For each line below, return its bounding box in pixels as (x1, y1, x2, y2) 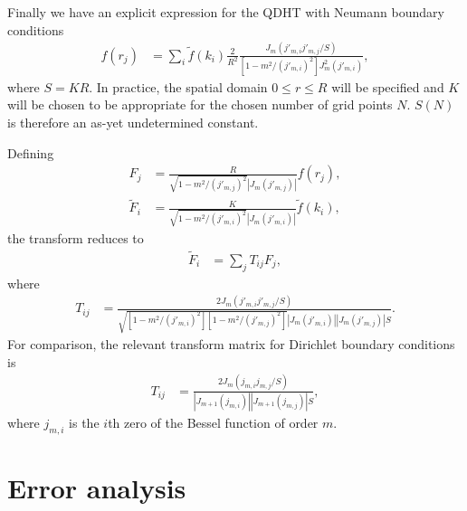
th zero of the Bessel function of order (108, 413, 319, 432)
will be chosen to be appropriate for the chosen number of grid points (7, 95, 393, 114)
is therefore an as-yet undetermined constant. (7, 113, 259, 132)
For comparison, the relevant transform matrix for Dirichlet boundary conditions (7, 335, 455, 354)
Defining (7, 143, 54, 162)
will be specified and (331, 77, 444, 96)
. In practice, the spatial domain (89, 77, 268, 96)
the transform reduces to (7, 228, 144, 247)
